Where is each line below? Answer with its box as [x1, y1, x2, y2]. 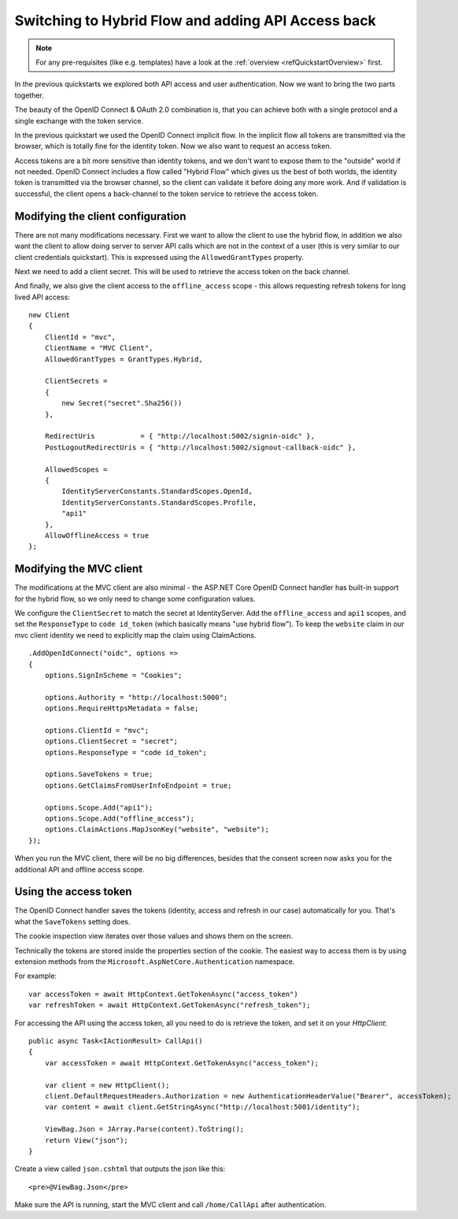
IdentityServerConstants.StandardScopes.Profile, [61, 498, 257, 507]
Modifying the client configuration [14, 209, 187, 223]
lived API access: [14, 292, 71, 302]
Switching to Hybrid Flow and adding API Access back [14, 12, 377, 29]
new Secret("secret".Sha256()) [61, 398, 183, 408]
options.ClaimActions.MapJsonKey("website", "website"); [44, 825, 269, 834]
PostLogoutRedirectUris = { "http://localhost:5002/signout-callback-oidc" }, [44, 443, 356, 452]
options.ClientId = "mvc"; [44, 725, 150, 735]
